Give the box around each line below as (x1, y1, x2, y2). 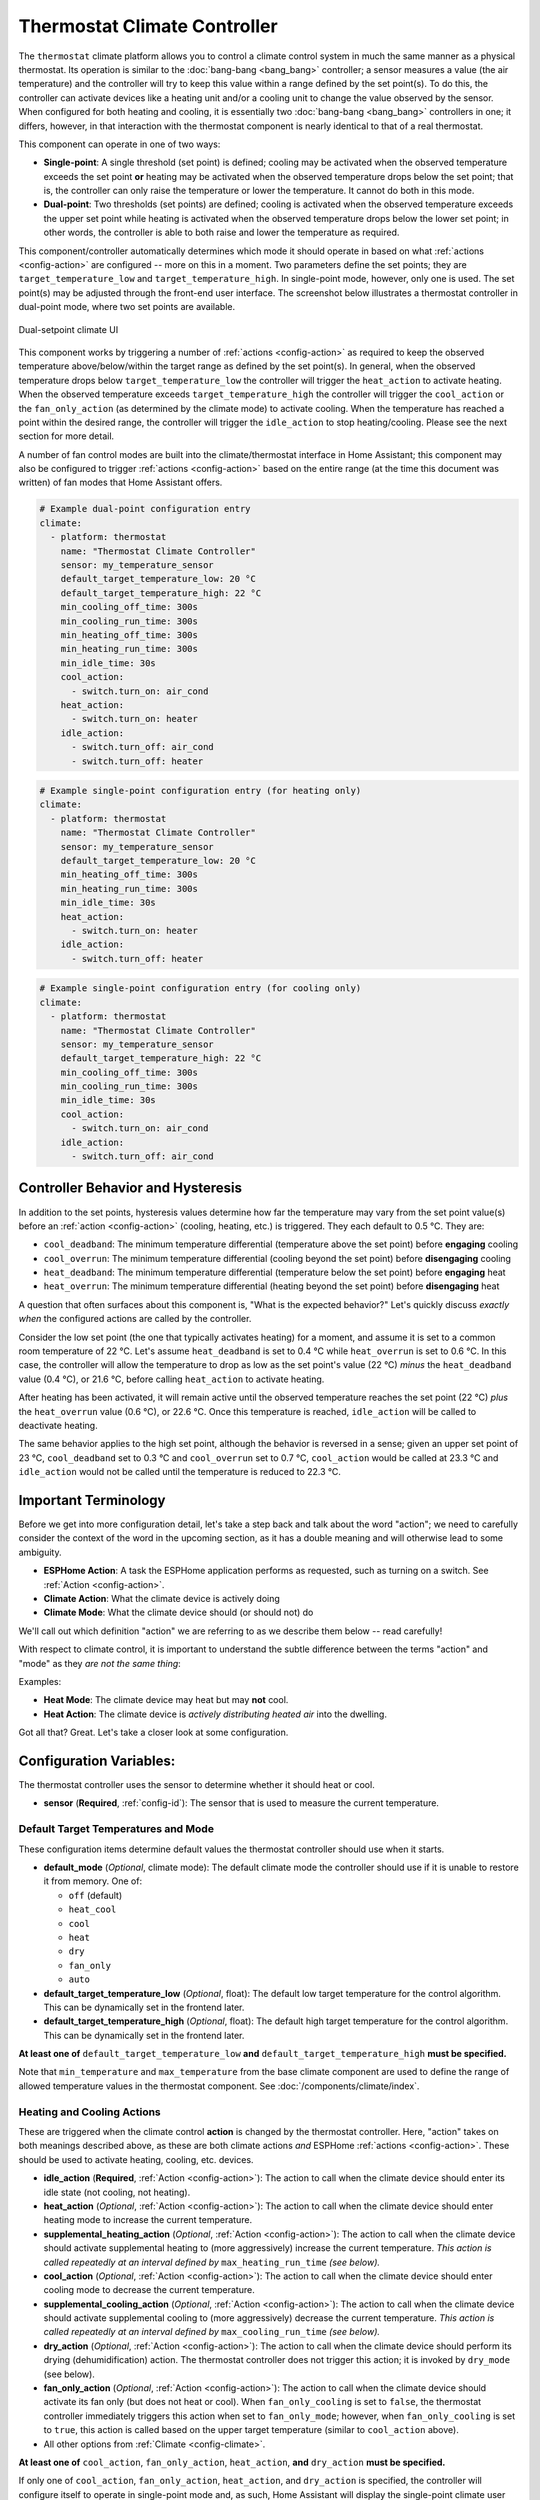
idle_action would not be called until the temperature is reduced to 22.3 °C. (18, 1466, 342, 1478)
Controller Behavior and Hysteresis (18, 1180, 243, 1197)
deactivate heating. (18, 1420, 99, 1431)
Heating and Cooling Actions (18, 2105, 162, 2119)
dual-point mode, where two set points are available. (18, 301, 235, 313)
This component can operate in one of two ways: (18, 138, 221, 150)
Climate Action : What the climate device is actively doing (43, 1593, 280, 1605)
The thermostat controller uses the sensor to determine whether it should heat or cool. (18, 1779, 375, 1791)
